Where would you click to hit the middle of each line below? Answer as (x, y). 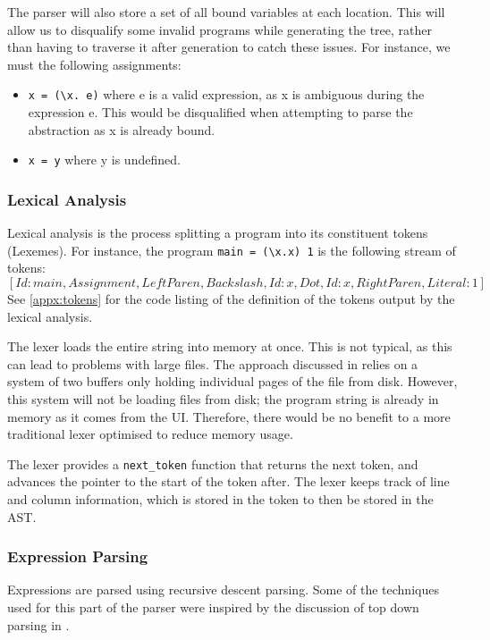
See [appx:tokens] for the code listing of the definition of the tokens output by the (231, 298)
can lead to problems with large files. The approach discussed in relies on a (213, 363)
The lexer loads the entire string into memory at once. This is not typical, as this (230, 346)
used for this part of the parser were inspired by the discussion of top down (213, 606)
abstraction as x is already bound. (122, 129)
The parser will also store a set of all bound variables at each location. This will (226, 12)
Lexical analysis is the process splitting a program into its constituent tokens (218, 233)
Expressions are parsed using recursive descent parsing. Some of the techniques (223, 589)
